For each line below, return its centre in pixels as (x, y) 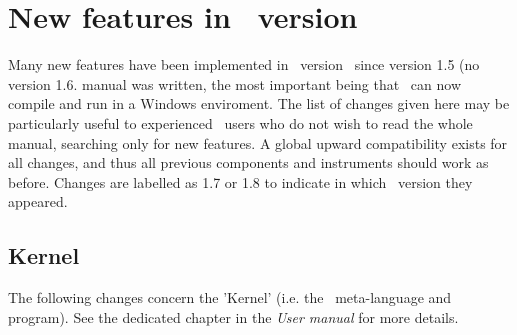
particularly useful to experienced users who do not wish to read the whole (240, 122)
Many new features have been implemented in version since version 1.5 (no (244, 64)
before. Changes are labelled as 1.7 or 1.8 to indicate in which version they (240, 181)
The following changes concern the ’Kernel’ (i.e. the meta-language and (230, 297)
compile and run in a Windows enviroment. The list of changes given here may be (259, 103)
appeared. (38, 201)
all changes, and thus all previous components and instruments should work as (248, 162)
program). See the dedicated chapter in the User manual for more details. (233, 316)
